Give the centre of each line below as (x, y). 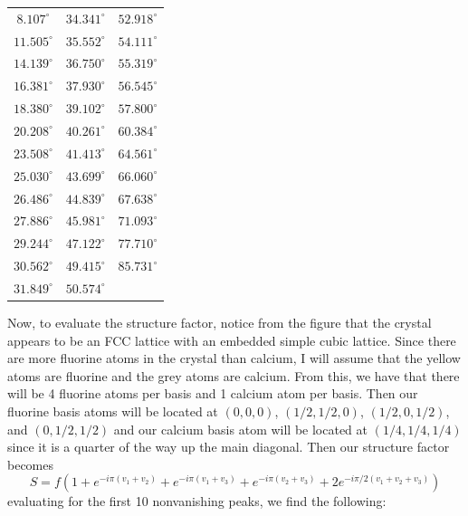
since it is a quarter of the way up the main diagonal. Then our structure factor (229, 447)
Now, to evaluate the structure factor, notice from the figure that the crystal (220, 322)
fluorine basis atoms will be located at (113, 411)
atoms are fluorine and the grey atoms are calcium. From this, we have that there (234, 375)
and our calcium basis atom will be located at (241, 429)
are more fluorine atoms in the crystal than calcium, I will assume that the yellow (234, 358)
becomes (31, 464)
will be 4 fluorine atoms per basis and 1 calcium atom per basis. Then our (213, 393)
